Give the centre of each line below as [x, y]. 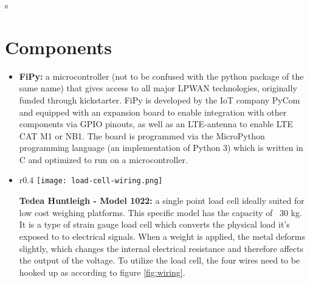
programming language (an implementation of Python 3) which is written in [161, 148]
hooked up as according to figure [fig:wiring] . [102, 272]
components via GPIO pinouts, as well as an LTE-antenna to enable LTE [156, 124]
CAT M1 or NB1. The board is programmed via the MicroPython [142, 135]
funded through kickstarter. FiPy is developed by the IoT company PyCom [160, 100]
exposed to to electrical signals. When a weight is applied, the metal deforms [162, 236]
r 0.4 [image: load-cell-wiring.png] [91, 180]
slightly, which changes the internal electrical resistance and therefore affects [161, 248]
